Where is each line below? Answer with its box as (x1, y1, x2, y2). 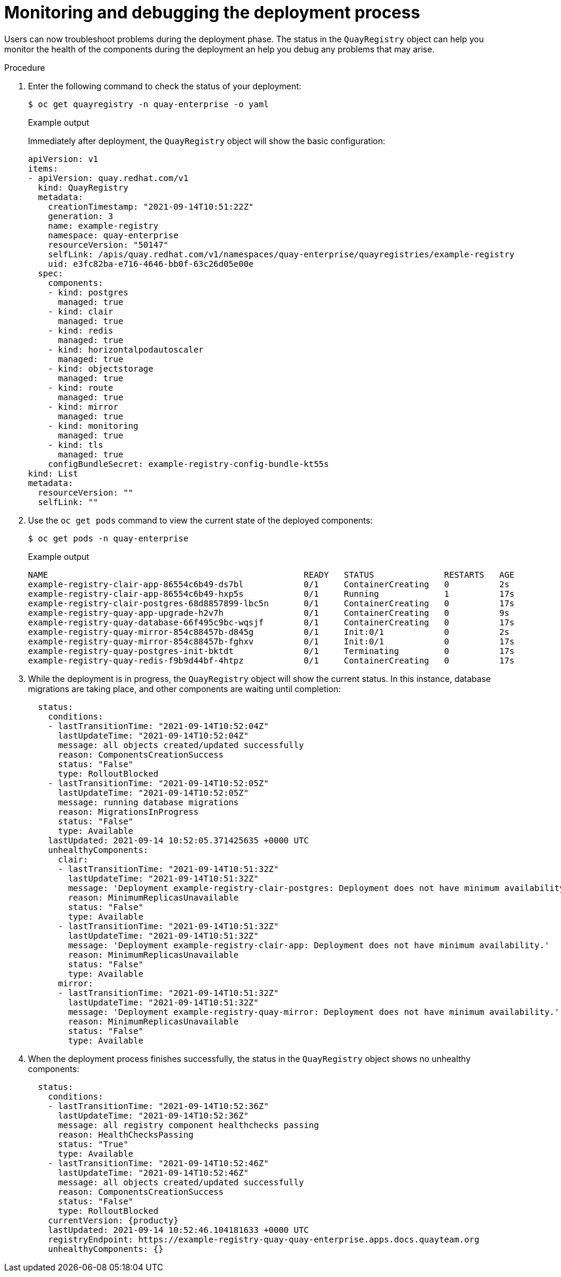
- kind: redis (48, 325, 114, 335)
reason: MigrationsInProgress (58, 806, 199, 817)
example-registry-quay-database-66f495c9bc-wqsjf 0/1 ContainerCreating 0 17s (28, 617, 515, 627)
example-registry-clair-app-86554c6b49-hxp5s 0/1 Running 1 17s (28, 588, 515, 599)
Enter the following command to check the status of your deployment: (28, 80, 302, 91)
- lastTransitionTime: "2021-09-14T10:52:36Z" (48, 1101, 269, 1111)
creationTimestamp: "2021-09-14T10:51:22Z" (48, 201, 254, 211)
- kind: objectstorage (48, 363, 153, 373)
